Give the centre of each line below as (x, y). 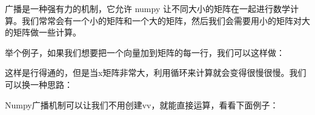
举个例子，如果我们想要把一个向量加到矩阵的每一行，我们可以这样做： (145, 52)
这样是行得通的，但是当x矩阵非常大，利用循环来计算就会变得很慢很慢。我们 (156, 73)
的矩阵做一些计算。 (43, 32)
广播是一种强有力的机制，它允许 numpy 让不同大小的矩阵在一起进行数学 (148, 8)
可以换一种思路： (39, 84)
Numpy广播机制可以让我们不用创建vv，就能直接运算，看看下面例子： (142, 104)
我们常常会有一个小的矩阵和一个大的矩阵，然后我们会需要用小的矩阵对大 (166, 20)
